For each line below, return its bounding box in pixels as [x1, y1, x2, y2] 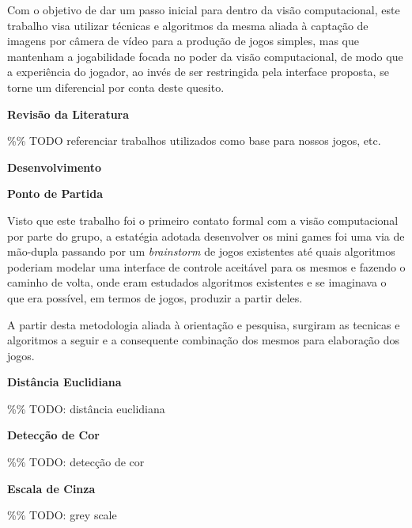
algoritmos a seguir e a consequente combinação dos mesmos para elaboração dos [7, 332, 400, 348]
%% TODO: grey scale [7, 507, 117, 523]
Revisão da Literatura [7, 105, 130, 122]
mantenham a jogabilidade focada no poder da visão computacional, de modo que [7, 47, 403, 64]
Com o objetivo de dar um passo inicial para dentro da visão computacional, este [7, 2, 400, 17]
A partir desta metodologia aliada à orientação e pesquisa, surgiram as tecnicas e [7, 316, 400, 332]
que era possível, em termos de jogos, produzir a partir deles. [7, 289, 303, 306]
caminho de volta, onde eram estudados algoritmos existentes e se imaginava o [7, 274, 387, 291]
